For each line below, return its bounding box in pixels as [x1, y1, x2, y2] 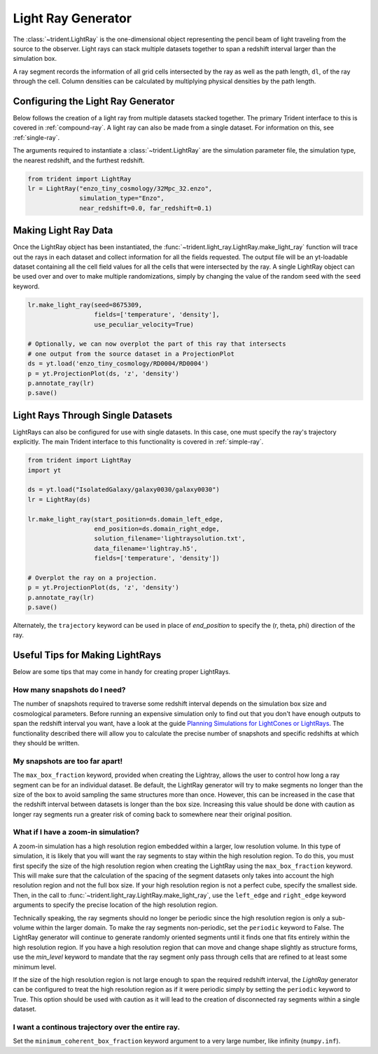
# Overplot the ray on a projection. [27, 574, 157, 582]
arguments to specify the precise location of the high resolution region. [13, 901, 218, 909]
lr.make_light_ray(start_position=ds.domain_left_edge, [27, 515, 224, 523]
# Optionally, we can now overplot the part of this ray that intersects [27, 340, 286, 348]
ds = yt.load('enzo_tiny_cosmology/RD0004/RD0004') [27, 360, 209, 367]
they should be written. [13, 739, 80, 747]
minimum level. [13, 962, 57, 971]
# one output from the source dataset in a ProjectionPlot [27, 350, 234, 358]
